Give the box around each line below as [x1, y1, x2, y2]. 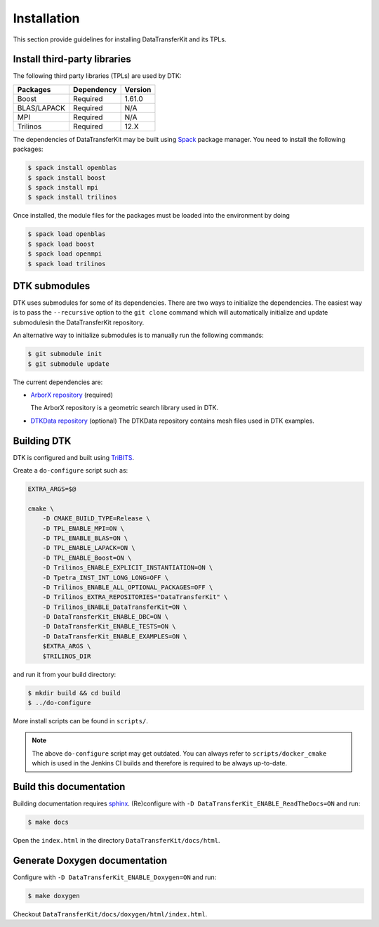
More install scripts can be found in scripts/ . [13, 717, 149, 725]
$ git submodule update [27, 360, 110, 368]
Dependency [72, 84, 117, 94]
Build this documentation [13, 780, 126, 793]
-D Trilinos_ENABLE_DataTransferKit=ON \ [42, 603, 187, 611]
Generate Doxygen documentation [13, 854, 168, 867]
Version [124, 84, 152, 94]
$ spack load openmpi [27, 250, 102, 258]
